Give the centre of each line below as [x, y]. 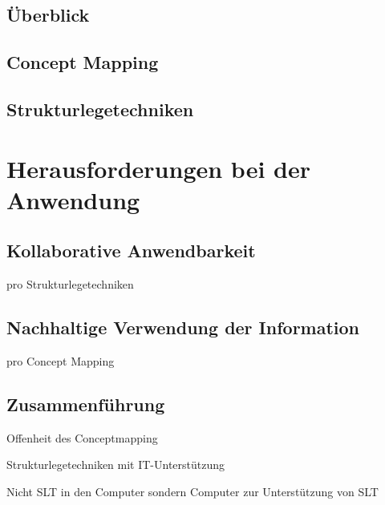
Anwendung [73, 199]
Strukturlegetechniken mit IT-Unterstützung [116, 465]
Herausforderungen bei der [158, 168]
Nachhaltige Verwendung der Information [183, 327]
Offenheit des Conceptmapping [82, 437]
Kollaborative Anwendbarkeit [131, 250]
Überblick [48, 15]
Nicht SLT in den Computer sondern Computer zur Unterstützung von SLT [192, 491]
